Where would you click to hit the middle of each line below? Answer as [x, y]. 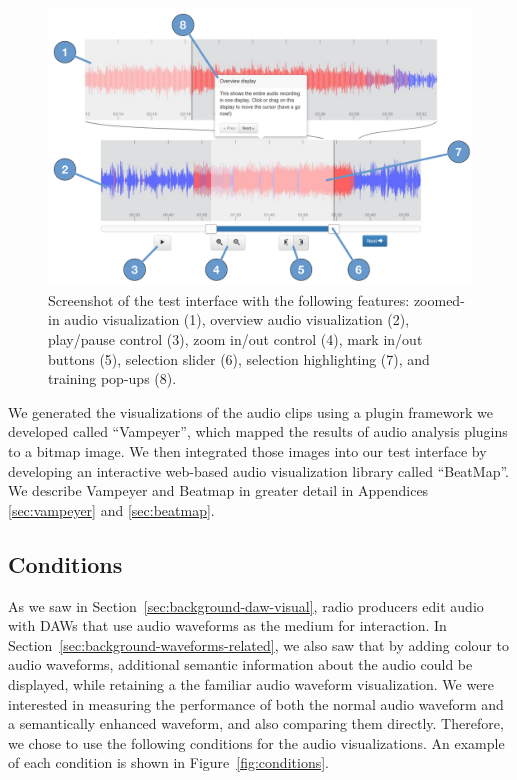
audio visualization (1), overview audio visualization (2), [237, 319]
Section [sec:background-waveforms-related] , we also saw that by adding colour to [258, 644]
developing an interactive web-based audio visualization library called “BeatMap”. [258, 470]
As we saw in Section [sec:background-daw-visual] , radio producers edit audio [246, 605]
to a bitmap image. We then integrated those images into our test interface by [247, 451]
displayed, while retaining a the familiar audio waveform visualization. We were [251, 683]
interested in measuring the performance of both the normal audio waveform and [256, 703]
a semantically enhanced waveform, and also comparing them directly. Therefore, [256, 723]
